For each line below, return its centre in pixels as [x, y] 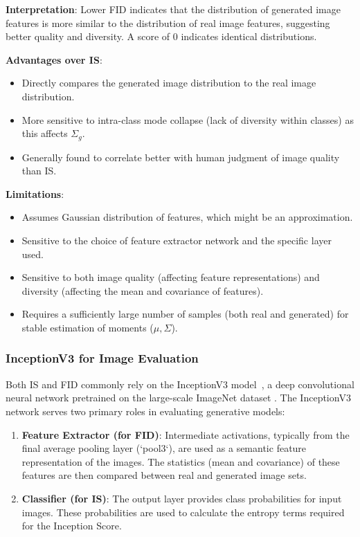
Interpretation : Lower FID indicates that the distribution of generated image [173, 9]
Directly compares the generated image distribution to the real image [169, 83]
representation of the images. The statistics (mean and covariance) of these [181, 461]
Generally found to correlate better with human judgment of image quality [181, 157]
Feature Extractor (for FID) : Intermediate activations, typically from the [186, 434]
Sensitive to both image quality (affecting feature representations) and [171, 277]
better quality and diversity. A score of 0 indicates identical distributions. [161, 36]
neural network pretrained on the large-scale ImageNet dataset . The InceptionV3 [178, 398]
